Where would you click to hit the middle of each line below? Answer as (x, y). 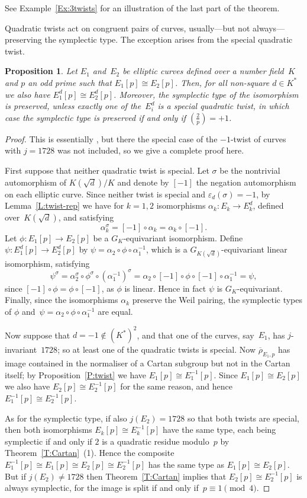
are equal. (115, 311)
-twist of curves (258, 138)
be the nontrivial (250, 170)
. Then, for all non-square (222, 82)
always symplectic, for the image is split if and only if (102, 488)
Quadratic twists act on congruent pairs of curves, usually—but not (127, 28)
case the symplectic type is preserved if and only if (95, 117)
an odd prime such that (70, 82)
